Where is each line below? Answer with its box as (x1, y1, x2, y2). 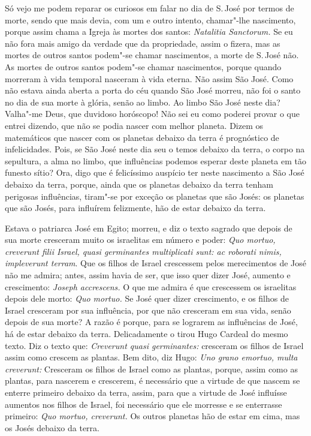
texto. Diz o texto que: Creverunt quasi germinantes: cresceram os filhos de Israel (5, 339, 304, 351)
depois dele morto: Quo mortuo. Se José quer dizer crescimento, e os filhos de (5, 292, 289, 305)
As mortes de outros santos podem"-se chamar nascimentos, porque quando (5, 60, 282, 73)
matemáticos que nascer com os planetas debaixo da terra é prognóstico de (5, 131, 279, 143)
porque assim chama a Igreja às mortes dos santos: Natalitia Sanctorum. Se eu (5, 25, 293, 38)
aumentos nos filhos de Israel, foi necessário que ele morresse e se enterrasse (5, 398, 282, 410)
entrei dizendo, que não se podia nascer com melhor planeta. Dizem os (5, 119, 264, 131)
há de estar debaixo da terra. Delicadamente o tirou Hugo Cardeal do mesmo (5, 327, 288, 340)
